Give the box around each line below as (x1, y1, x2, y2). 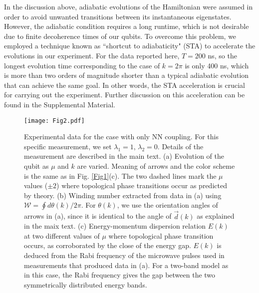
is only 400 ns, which (185, 60, 249, 70)
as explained (197, 211, 235, 221)
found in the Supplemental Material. (4, 99, 115, 109)
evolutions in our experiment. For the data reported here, (4, 50, 180, 60)
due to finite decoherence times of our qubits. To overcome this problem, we (4, 30, 237, 41)
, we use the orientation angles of (117, 200, 218, 210)
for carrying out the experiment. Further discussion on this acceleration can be (4, 89, 245, 100)
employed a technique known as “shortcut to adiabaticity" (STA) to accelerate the (4, 40, 256, 51)
